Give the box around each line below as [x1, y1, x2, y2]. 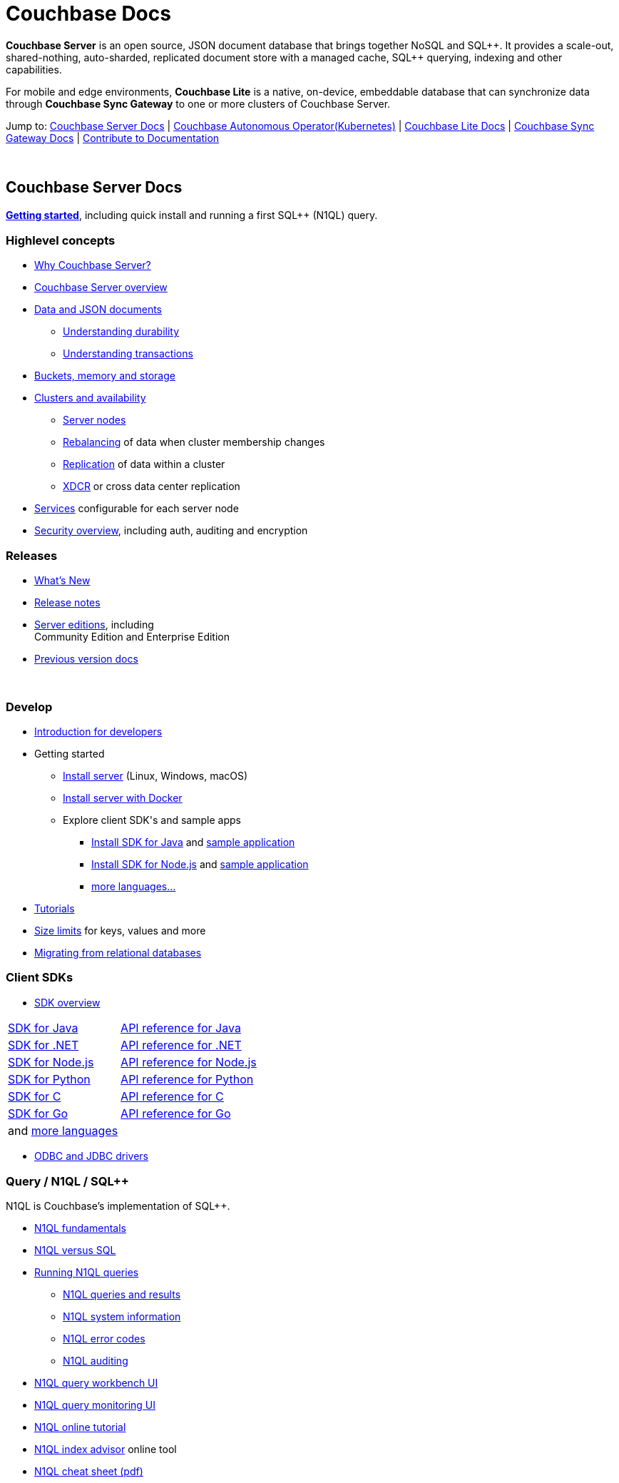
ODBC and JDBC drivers [34, 1149, 148, 1162]
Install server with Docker [63, 791, 183, 804]
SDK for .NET [8, 1037, 79, 1052]
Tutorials [34, 902, 75, 914]
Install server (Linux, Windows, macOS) [63, 769, 248, 782]
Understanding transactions [63, 347, 193, 360]
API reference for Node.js [121, 1054, 257, 1069]
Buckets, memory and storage [34, 370, 175, 382]
